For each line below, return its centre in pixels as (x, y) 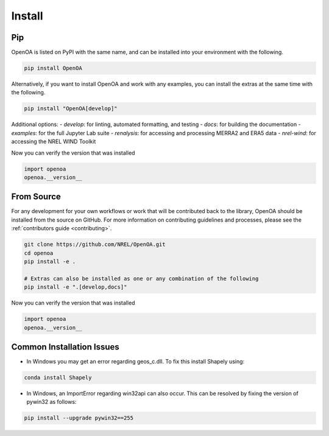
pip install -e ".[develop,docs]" (76, 287)
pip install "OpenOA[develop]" (71, 109)
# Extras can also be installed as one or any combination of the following (141, 278)
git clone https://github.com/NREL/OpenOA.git (95, 244)
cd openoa (39, 253)
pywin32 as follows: (51, 402)
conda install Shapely (58, 378)
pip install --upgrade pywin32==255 (79, 418)
